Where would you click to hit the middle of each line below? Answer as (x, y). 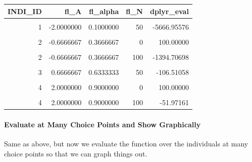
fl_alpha (104, 11)
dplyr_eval (169, 11)
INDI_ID (25, 11)
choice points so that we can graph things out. (76, 153)
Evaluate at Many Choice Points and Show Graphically (103, 124)
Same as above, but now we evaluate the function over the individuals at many (126, 143)
